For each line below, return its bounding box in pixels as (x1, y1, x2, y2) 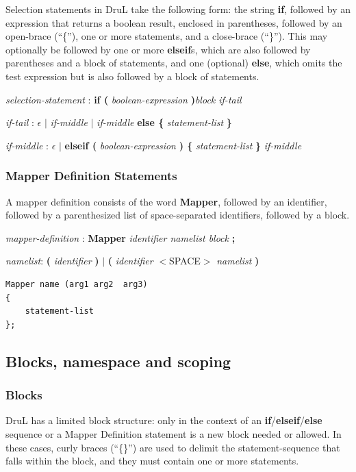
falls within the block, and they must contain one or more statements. (5, 454, 299, 468)
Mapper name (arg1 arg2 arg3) (5, 279, 148, 289)
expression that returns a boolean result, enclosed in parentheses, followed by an (5, 15, 342, 29)
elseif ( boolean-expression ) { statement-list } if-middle (64, 138, 302, 152)
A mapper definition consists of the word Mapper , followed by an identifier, (5, 194, 327, 208)
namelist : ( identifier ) (5, 253, 99, 268)
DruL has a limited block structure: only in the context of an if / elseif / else (5, 413, 322, 427)
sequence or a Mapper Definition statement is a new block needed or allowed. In (5, 426, 342, 440)
